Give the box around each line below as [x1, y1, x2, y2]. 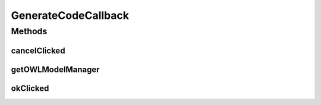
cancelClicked [11, 45, 65, 55]
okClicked [11, 83, 49, 93]
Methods [11, 26, 48, 37]
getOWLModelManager [11, 64, 100, 74]
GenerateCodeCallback [11, 9, 129, 22]
